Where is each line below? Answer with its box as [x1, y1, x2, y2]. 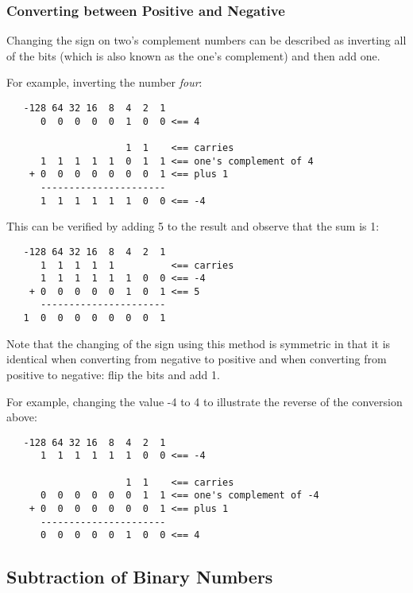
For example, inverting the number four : [6, 74, 203, 91]
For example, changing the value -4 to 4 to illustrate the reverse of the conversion [6, 393, 403, 409]
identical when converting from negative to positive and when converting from [6, 351, 387, 367]
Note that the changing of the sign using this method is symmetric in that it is [6, 335, 391, 351]
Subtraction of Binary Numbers [6, 564, 273, 589]
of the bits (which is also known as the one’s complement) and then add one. [6, 47, 380, 64]
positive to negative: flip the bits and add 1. [6, 366, 220, 382]
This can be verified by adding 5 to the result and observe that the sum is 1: [6, 218, 380, 234]
